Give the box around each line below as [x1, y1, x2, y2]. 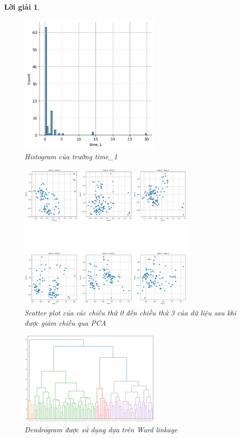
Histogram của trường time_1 [25, 151, 117, 161]
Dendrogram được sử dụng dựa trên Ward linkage [25, 424, 178, 434]
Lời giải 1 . [4, 2, 40, 12]
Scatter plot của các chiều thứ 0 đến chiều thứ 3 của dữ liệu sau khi [25, 307, 236, 318]
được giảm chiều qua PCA [25, 317, 106, 328]
